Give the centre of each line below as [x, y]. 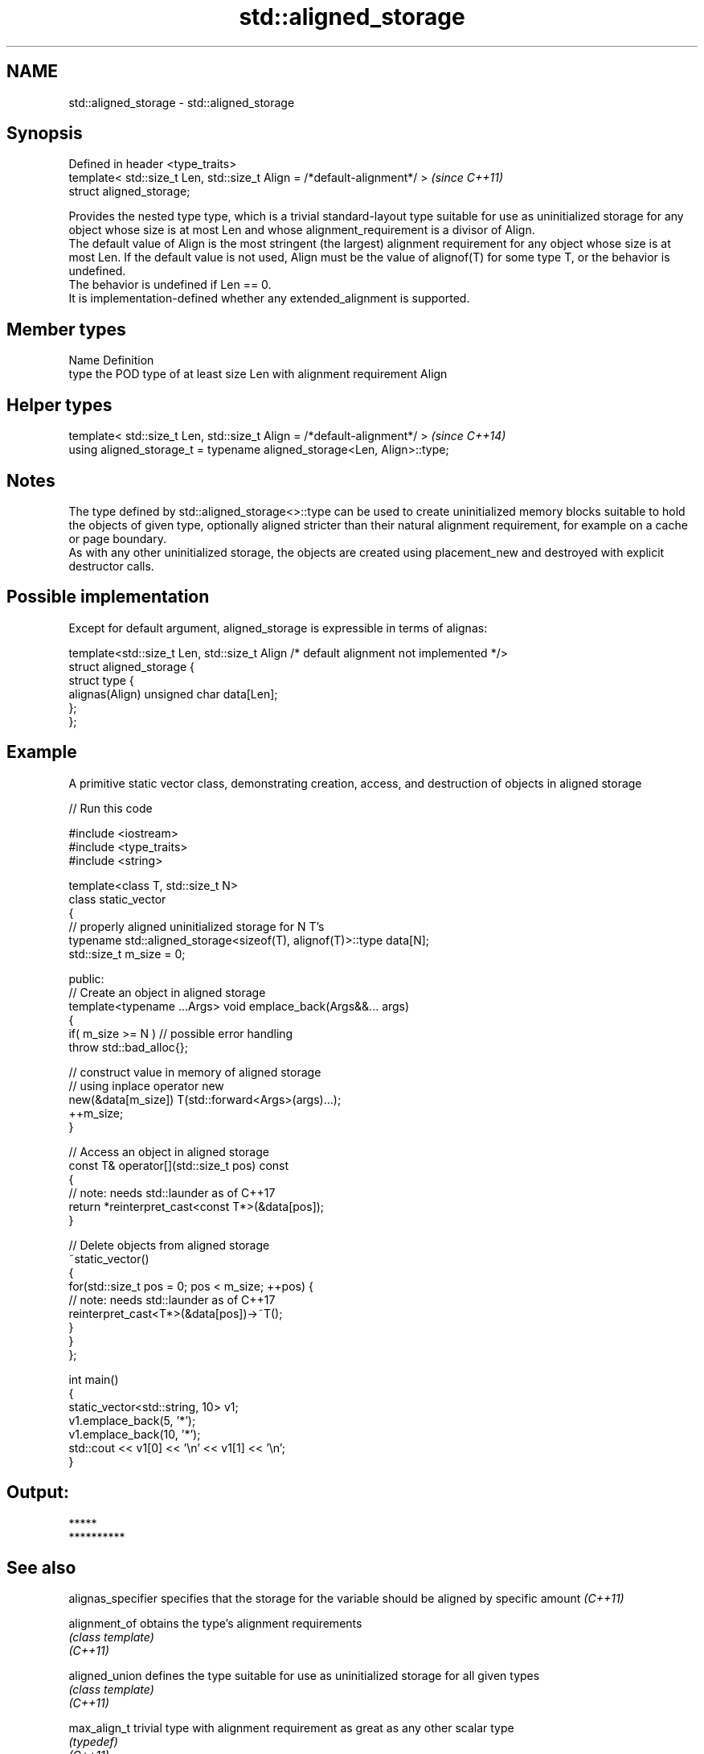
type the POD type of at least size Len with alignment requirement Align [258, 374]
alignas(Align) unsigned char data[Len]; [173, 694]
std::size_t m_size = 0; [127, 953]
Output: [38, 1493]
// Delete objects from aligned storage [169, 1245]
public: [86, 978]
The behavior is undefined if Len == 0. [170, 285]
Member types [66, 329]
